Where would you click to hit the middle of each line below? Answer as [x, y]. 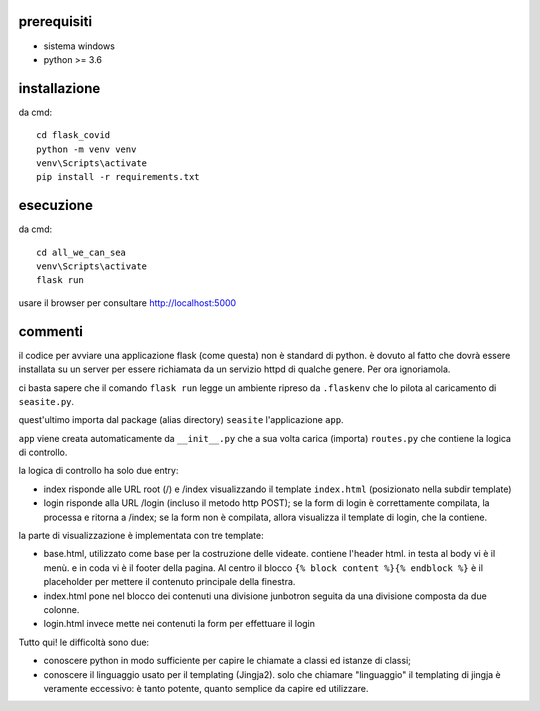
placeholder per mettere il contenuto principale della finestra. [169, 582]
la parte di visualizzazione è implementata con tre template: [141, 536]
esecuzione [56, 205]
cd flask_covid [73, 135]
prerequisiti [55, 21]
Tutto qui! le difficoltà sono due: [84, 642]
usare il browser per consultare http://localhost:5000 [127, 302]
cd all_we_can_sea [81, 252]
